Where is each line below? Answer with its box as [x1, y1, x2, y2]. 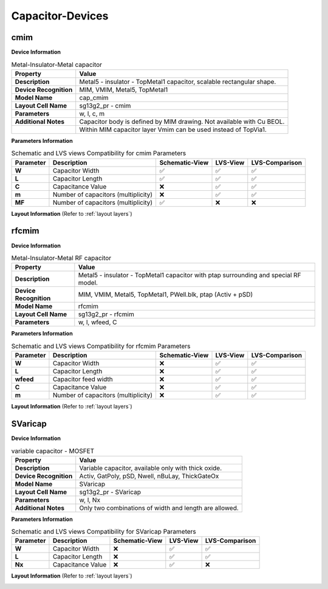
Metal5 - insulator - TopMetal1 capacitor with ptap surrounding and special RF [78, 271, 301, 280]
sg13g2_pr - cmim [79, 101, 131, 109]
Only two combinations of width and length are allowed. [79, 503, 239, 512]
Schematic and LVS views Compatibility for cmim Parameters [11, 149, 186, 157]
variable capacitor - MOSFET [11, 447, 95, 455]
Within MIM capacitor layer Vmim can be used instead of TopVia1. [79, 125, 267, 134]
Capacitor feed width [52, 375, 114, 384]
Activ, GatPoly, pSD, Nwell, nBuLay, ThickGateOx [79, 472, 219, 480]
